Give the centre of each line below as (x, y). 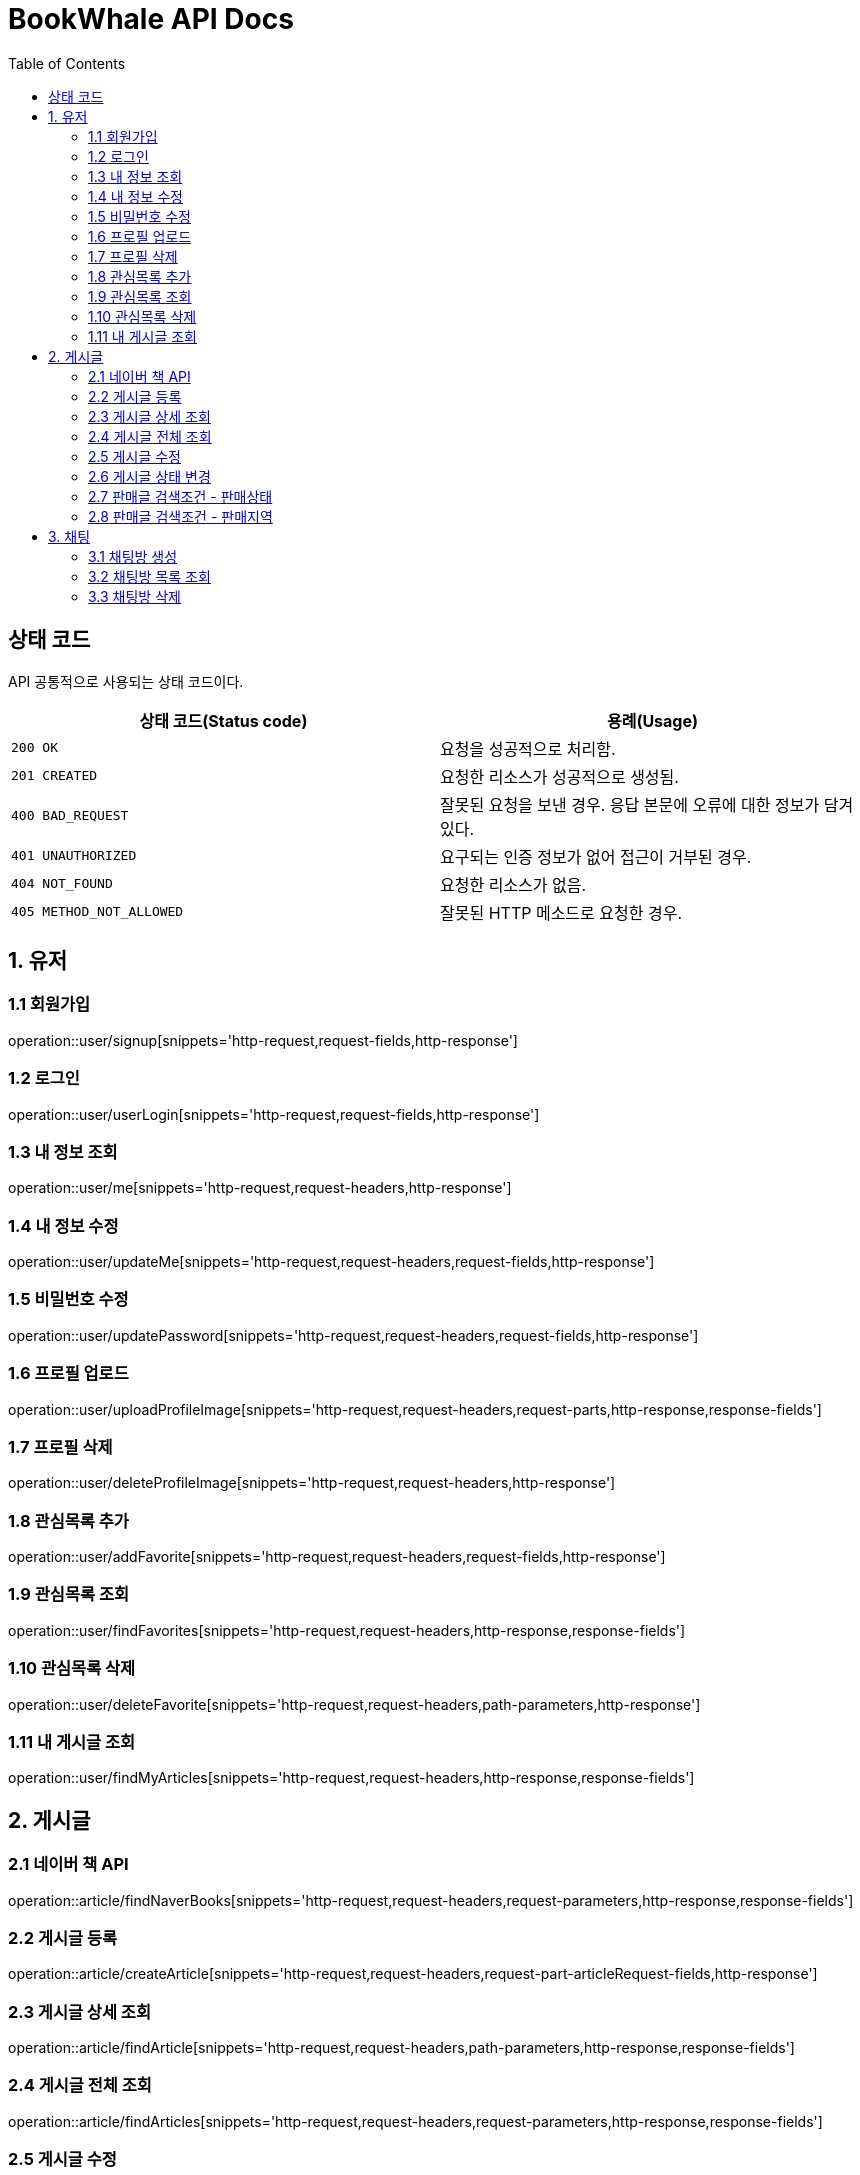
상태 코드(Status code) (223, 720)
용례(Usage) (652, 720)
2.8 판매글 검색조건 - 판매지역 (180, 516)
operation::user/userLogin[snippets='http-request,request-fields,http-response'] (274, 1114)
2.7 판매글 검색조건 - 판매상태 (180, 496)
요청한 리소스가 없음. (513, 884)
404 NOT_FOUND (62, 884)
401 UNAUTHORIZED (74, 856)
